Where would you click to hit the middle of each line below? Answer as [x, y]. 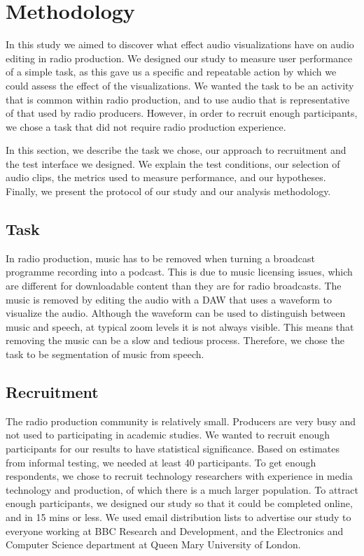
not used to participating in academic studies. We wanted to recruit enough [168, 435]
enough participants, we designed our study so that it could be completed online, [179, 503]
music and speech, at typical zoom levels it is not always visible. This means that [180, 326]
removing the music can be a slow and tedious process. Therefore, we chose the [175, 340]
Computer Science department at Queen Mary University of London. [153, 544]
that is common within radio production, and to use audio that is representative [178, 99]
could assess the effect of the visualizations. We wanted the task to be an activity [180, 85]
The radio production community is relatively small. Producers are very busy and [181, 421]
